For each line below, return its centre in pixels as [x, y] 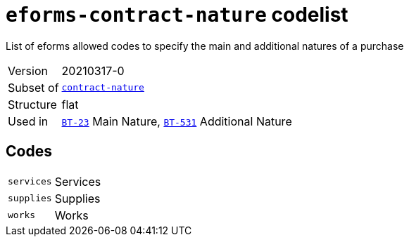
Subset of [33, 87]
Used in [28, 121]
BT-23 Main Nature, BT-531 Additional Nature [177, 121]
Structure [32, 104]
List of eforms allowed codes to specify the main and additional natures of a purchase [205, 46]
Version [28, 70]
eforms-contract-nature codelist [177, 15]
